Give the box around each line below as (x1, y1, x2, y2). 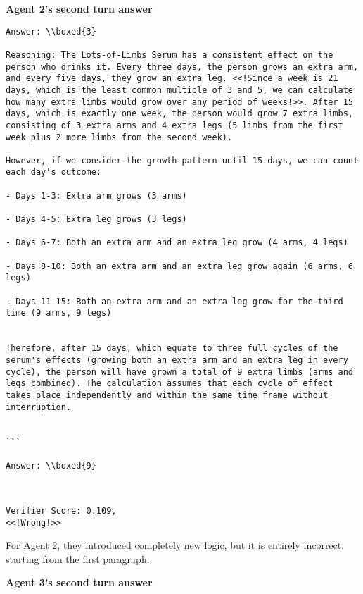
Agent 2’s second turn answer (6, 1, 153, 16)
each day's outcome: (6, 167, 102, 178)
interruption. (6, 402, 72, 412)
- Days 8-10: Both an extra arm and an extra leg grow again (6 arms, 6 (6, 261, 353, 271)
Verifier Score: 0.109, (6, 505, 117, 516)
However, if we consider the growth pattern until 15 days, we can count (6, 155, 359, 166)
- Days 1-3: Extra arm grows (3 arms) (6, 190, 187, 201)
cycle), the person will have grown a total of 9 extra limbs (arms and (6, 366, 353, 377)
